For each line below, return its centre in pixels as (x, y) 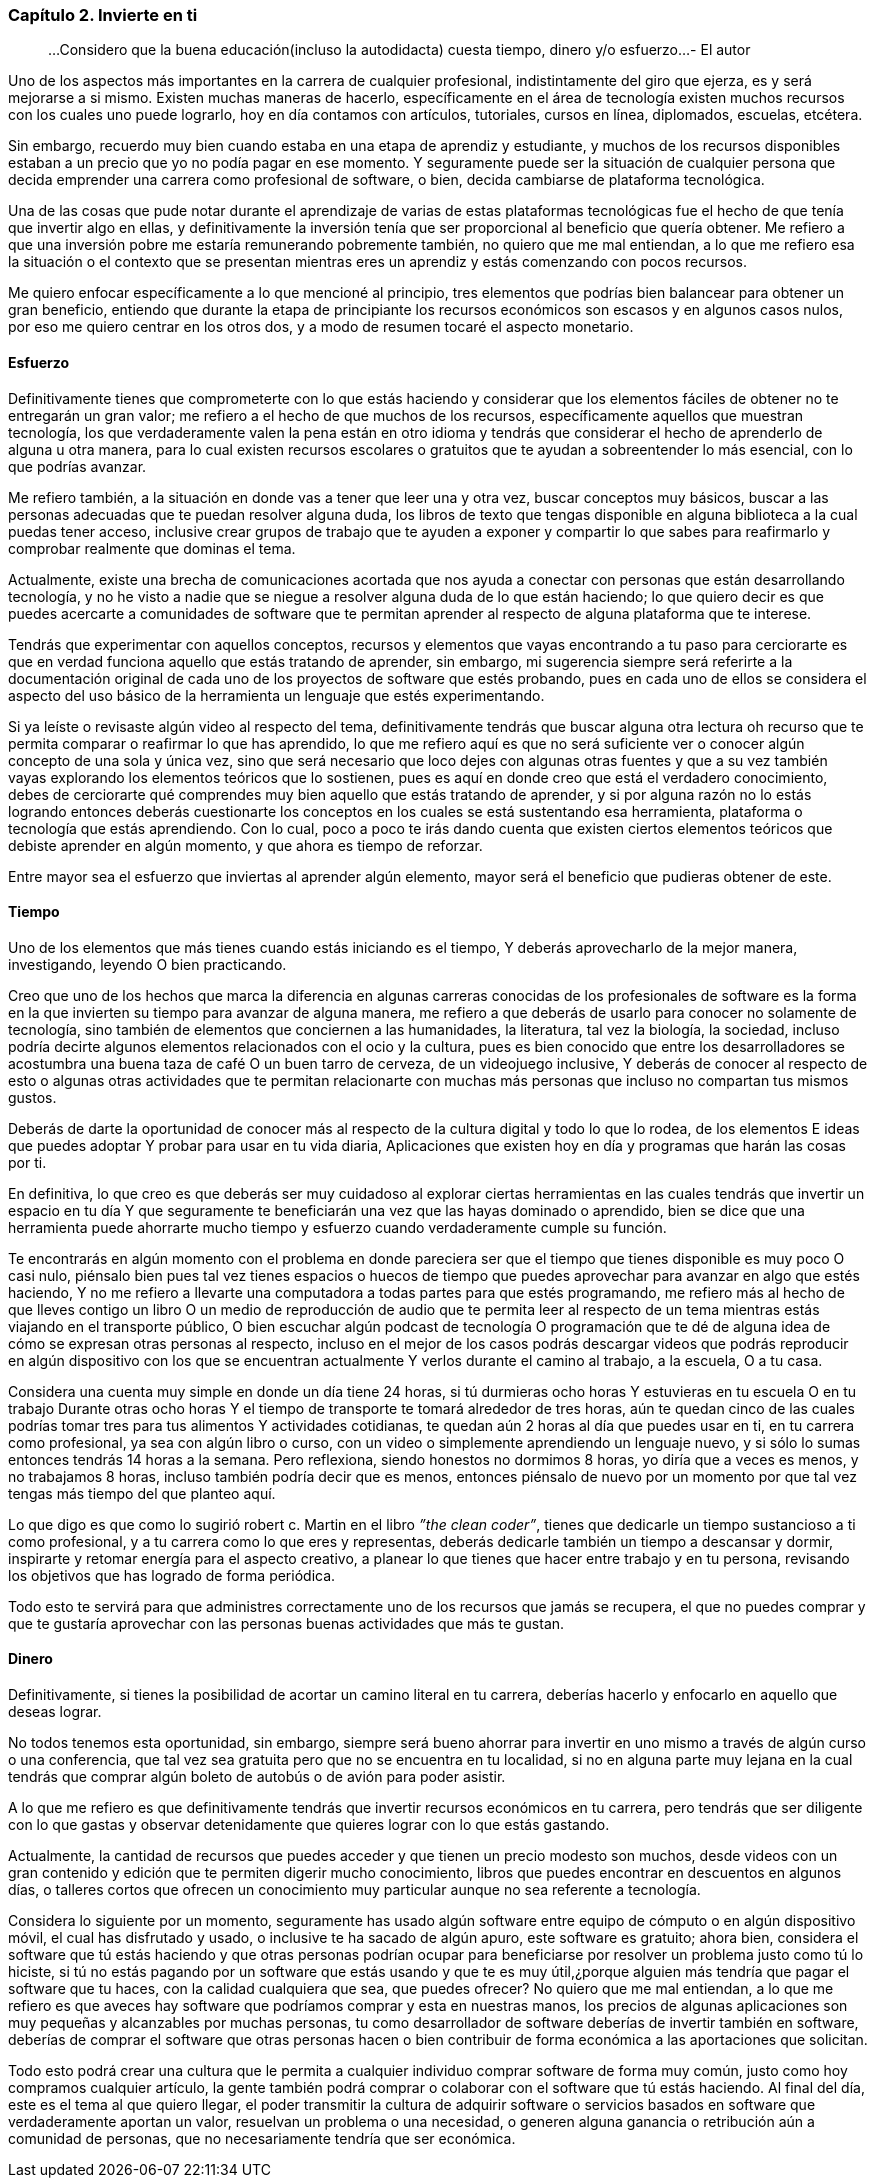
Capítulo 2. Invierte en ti (103, 15)
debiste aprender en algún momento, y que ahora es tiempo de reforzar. (245, 845)
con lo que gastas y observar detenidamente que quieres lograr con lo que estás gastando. (309, 1825)
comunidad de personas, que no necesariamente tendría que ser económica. (262, 2139)
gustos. (32, 1097)
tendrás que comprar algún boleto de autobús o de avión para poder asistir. (257, 1777)
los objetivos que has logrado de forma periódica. (172, 1575)
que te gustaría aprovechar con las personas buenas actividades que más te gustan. (286, 1623)
